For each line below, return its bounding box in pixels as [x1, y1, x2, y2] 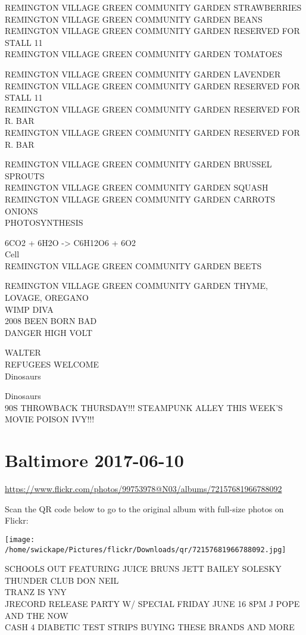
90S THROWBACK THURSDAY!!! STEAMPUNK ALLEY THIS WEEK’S [5, 401, 283, 413]
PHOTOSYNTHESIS [5, 216, 83, 229]
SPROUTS [5, 169, 45, 182]
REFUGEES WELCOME [5, 358, 99, 371]
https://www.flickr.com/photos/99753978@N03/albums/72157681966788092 [5, 483, 282, 495]
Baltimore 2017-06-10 [5, 448, 184, 472]
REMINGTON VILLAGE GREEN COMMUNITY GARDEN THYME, [5, 279, 268, 292]
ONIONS [5, 204, 38, 217]
